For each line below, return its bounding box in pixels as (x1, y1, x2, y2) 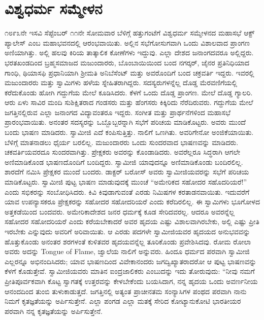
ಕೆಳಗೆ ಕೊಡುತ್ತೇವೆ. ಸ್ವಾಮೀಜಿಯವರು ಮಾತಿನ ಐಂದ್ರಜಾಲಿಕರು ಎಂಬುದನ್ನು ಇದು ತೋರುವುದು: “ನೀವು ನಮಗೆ (5, 266, 255, 276)
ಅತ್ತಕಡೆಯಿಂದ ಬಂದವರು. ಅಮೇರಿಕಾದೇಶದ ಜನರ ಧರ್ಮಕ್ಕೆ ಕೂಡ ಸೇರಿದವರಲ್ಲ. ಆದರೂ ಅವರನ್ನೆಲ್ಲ (5, 206, 235, 217)
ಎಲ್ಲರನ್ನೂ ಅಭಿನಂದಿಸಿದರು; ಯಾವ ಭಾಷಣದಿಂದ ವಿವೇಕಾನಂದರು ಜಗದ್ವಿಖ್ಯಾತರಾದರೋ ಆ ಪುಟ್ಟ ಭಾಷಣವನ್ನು (5, 256, 257, 266)
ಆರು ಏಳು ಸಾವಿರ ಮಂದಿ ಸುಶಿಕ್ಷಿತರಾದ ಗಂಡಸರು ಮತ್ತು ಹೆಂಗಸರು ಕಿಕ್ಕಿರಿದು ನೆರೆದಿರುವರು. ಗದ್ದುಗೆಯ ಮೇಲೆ (5, 97, 253, 108)
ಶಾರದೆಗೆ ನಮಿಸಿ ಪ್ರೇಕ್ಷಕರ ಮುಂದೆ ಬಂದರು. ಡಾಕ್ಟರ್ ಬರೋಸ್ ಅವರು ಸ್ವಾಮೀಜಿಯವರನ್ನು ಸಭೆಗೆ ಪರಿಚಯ (5, 166, 249, 177)
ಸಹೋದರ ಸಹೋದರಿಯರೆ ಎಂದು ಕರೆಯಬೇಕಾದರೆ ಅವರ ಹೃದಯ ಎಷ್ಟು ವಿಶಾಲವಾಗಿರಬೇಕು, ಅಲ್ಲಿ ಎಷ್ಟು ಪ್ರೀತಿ (5, 216, 259, 227)
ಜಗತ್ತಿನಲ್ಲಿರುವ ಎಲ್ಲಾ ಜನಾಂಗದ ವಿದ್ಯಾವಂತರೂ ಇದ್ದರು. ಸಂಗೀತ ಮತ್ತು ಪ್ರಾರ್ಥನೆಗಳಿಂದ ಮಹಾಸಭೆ (5, 106, 231, 117)
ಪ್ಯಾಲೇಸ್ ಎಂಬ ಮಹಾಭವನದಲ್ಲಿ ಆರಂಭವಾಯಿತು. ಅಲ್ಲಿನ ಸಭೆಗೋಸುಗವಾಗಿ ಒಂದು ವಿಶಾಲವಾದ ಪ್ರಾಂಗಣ (5, 37, 250, 48)
